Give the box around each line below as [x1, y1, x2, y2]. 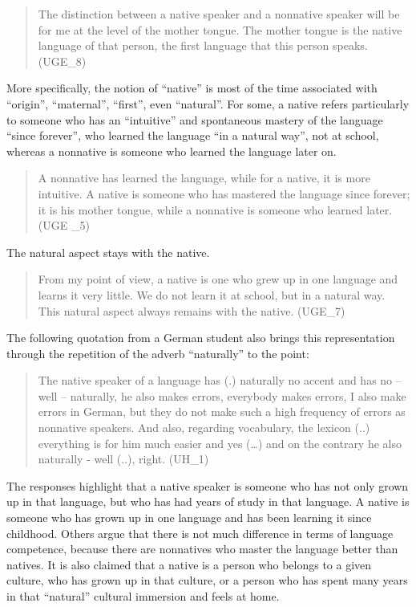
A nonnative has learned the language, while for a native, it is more [38, 169, 370, 186]
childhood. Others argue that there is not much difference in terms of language [6, 524, 394, 541]
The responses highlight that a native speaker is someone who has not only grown [6, 477, 409, 494]
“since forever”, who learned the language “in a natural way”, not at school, [6, 127, 379, 144]
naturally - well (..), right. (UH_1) [38, 450, 209, 467]
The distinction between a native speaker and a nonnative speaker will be [38, 6, 400, 22]
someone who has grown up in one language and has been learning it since [6, 509, 372, 526]
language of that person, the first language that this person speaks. [38, 37, 368, 54]
